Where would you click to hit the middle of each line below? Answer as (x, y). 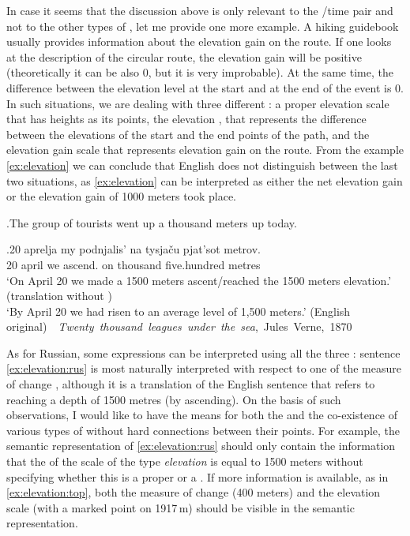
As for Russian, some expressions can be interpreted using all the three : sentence (203, 352)
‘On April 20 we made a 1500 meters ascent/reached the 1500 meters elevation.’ (199, 280)
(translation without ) (59, 296)
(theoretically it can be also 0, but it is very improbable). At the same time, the (200, 72)
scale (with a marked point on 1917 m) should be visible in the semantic (181, 507)
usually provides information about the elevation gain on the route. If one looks (199, 41)
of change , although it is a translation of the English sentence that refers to (191, 384)
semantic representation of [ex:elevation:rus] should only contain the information (201, 446)
